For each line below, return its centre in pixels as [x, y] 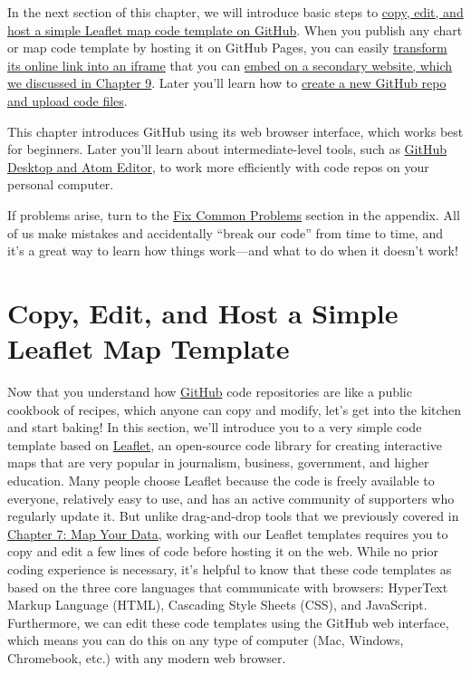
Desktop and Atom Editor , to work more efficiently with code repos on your [218, 166]
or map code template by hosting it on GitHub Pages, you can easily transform [227, 48]
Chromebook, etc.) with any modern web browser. [147, 657]
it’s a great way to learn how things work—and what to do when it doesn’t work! [233, 250]
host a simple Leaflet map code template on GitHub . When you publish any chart [235, 29]
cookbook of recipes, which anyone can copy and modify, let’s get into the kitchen [235, 409]
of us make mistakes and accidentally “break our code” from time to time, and [225, 232]
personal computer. [61, 184]
